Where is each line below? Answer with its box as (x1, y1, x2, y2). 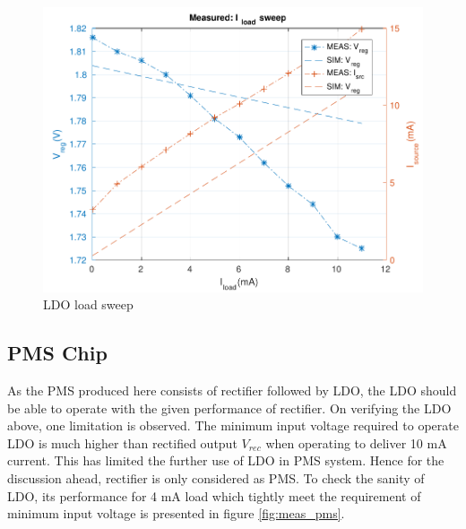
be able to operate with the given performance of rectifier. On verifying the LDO (7, 398, 452, 417)
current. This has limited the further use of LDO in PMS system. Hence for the (7, 451, 444, 470)
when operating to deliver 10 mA (265, 433, 447, 452)
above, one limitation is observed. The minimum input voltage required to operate (7, 416, 459, 435)
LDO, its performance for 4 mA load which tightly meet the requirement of (7, 486, 421, 505)
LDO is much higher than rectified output (7, 433, 237, 452)
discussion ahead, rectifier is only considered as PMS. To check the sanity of (7, 469, 425, 487)
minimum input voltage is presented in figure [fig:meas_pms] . (7, 504, 345, 523)
